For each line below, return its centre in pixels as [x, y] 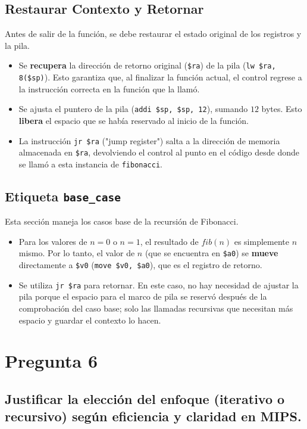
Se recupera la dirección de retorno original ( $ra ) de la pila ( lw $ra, [147, 65]
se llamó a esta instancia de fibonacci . [90, 164]
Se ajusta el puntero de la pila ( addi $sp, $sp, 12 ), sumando [133, 109]
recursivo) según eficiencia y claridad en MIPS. [153, 416]
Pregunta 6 [51, 361]
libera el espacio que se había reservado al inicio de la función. [134, 120]
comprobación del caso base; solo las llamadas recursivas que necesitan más [156, 308]
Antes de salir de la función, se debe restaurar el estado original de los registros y [153, 34]
